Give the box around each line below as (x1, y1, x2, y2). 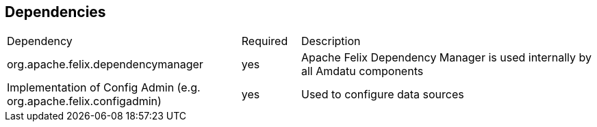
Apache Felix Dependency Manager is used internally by (301, 51, 592, 65)
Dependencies (5, 3, 106, 20)
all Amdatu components (301, 64, 424, 79)
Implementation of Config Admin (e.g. (7, 81, 201, 95)
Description (301, 34, 361, 48)
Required (241, 34, 288, 48)
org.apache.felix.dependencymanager (7, 57, 203, 72)
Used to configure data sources (301, 87, 464, 102)
